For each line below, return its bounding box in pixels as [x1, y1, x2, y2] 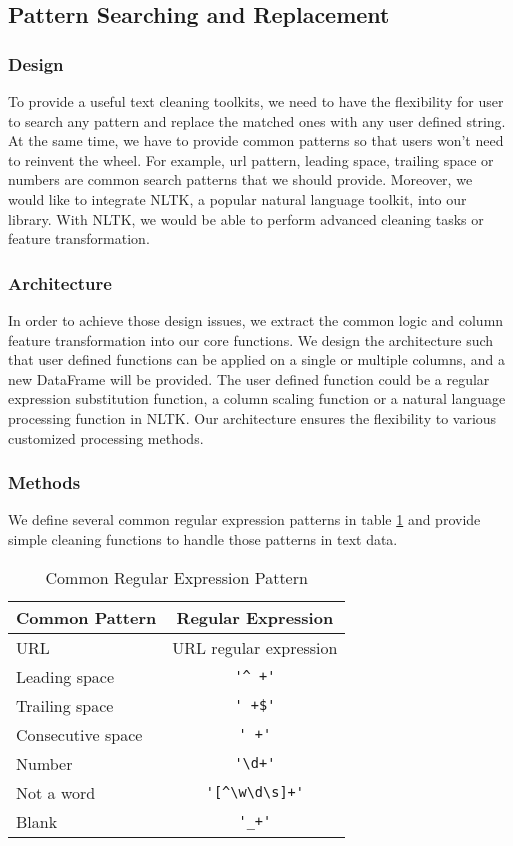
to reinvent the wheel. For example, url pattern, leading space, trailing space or [8, 149, 494, 170]
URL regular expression [172, 635, 338, 659]
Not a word [16, 780, 96, 804]
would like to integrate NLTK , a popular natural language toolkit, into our [8, 188, 467, 209]
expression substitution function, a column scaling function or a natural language [8, 388, 506, 409]
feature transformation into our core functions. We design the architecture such [8, 329, 494, 350]
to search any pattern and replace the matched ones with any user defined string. [8, 110, 506, 131]
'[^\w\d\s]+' [205, 784, 304, 801]
